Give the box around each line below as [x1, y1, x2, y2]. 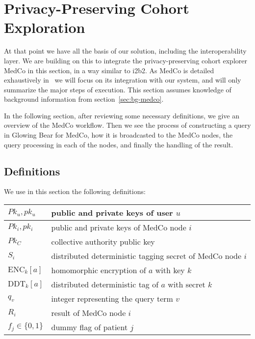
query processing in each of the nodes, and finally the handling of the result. [4, 139, 233, 149]
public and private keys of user [51, 207, 173, 219]
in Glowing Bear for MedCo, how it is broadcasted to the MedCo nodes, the [4, 130, 233, 140]
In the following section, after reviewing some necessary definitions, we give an [4, 110, 239, 120]
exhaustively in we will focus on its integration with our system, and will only [4, 75, 241, 85]
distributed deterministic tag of [51, 279, 159, 290]
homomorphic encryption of [51, 264, 146, 276]
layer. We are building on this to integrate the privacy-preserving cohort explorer [4, 55, 247, 65]
